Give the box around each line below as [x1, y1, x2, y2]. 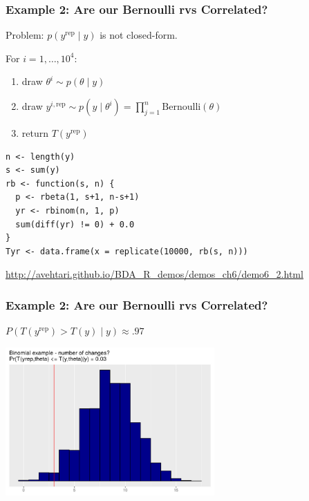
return [21, 126, 49, 140]
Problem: [6, 28, 44, 42]
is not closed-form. [100, 28, 178, 42]
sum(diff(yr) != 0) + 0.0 [15, 219, 135, 229]
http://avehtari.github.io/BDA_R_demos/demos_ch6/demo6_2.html [6, 267, 303, 281]
